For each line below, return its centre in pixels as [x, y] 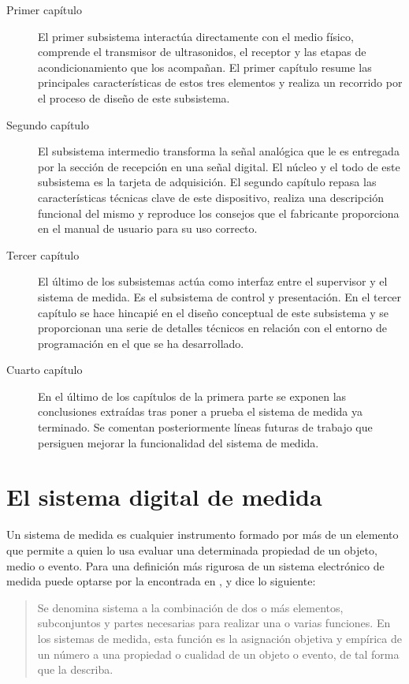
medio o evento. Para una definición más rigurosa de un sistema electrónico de [195, 565]
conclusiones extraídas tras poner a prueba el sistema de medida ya [201, 411]
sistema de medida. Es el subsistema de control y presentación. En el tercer [220, 296]
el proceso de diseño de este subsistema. [134, 97]
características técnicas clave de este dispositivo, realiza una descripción [211, 197]
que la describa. [75, 669]
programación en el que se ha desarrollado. [141, 343]
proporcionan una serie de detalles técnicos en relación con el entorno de [212, 328]
